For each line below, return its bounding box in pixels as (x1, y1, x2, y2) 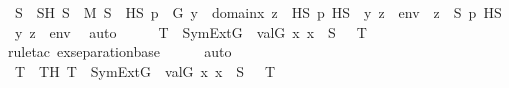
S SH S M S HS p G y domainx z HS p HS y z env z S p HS (14, 2, 502, 22)
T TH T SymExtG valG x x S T (14, 60, 276, 81)
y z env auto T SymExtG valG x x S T (14, 21, 367, 42)
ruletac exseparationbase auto (8, 41, 232, 62)
